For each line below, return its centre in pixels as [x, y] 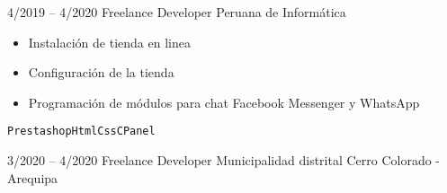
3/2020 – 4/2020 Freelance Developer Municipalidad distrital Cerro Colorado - [224, 160]
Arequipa [33, 177]
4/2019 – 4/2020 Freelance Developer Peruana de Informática [177, 12]
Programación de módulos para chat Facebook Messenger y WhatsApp [224, 102]
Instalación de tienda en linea [109, 42]
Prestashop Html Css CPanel [81, 132]
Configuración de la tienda [101, 72]
